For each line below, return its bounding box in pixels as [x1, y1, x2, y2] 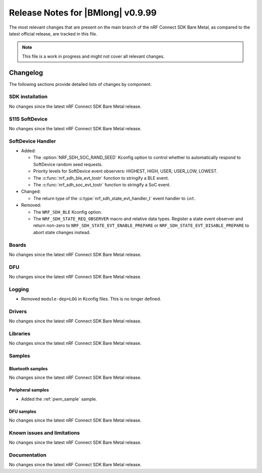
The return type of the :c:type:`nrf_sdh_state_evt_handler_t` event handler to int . [33, 195, 196, 201]
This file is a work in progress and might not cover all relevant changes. [22, 53, 165, 59]
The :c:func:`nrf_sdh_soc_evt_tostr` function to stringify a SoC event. [33, 182, 171, 187]
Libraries [9, 330, 31, 337]
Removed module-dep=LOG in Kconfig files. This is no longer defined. [21, 296, 161, 302]
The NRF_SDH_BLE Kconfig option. [33, 209, 102, 215]
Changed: [21, 188, 41, 194]
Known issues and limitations [9, 429, 80, 436]
